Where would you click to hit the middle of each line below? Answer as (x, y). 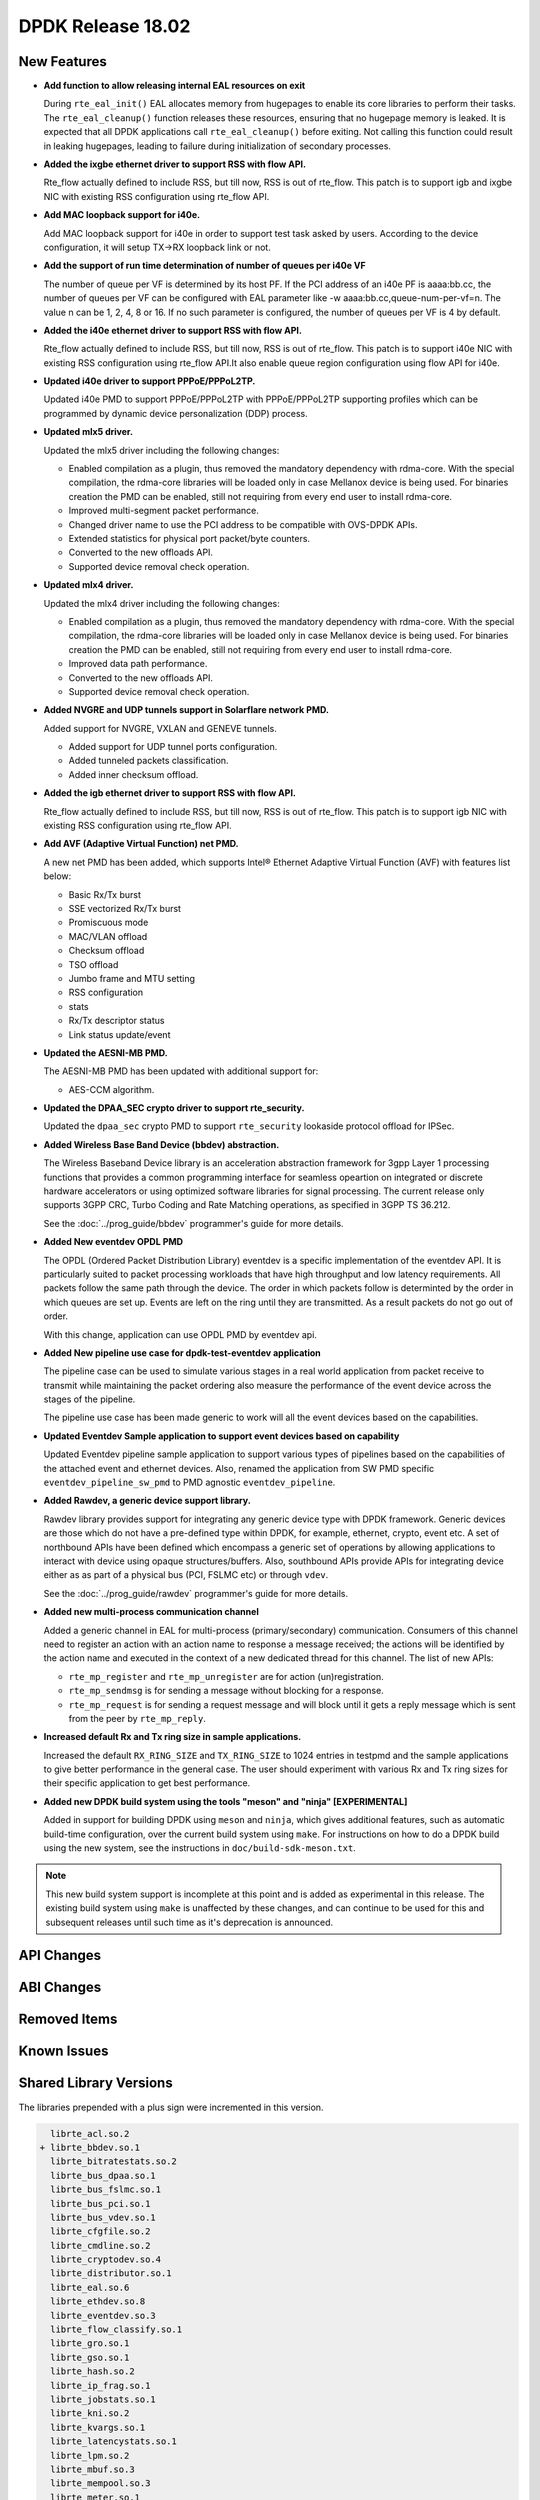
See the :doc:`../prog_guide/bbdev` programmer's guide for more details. (193, 1223)
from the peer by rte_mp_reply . (137, 1718)
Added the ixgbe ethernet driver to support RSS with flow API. (175, 164)
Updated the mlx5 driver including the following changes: (161, 450)
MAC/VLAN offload (108, 936)
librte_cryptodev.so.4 (106, 2259)
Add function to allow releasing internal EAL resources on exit (174, 86)
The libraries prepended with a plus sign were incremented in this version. (171, 2107)
